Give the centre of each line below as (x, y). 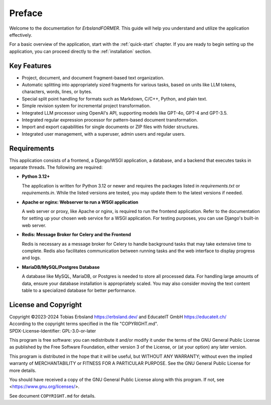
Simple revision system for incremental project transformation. (86, 106)
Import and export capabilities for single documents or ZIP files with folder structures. (110, 127)
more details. (23, 370)
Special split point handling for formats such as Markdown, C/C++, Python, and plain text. (115, 98)
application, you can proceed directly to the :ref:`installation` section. (80, 51)
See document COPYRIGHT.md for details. (52, 396)
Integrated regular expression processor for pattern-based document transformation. (110, 120)
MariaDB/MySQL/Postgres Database (61, 267)
